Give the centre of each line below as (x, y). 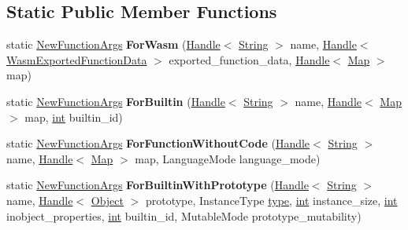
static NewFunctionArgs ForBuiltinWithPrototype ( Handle (158, 185)
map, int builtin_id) (74, 117)
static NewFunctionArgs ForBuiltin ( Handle (116, 101)
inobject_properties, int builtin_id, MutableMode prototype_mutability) (184, 215)
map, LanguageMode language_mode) (228, 158)
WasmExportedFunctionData (77, 59)
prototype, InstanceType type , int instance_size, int (271, 200)
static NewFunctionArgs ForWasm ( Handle (113, 44)
